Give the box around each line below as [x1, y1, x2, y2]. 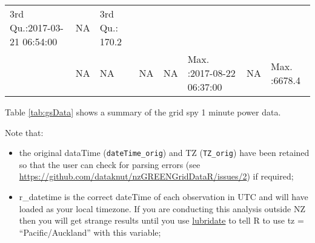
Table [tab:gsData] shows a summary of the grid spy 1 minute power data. [5, 106, 281, 118]
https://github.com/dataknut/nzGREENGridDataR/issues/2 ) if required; [19, 170, 294, 183]
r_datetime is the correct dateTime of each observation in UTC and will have [19, 190, 308, 203]
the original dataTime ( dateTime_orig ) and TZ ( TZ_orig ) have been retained [19, 146, 310, 159]
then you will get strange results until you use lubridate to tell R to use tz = [19, 214, 304, 227]
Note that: [5, 126, 44, 138]
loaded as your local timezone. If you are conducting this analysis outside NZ [19, 202, 305, 215]
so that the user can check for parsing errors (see [19, 158, 201, 170]
